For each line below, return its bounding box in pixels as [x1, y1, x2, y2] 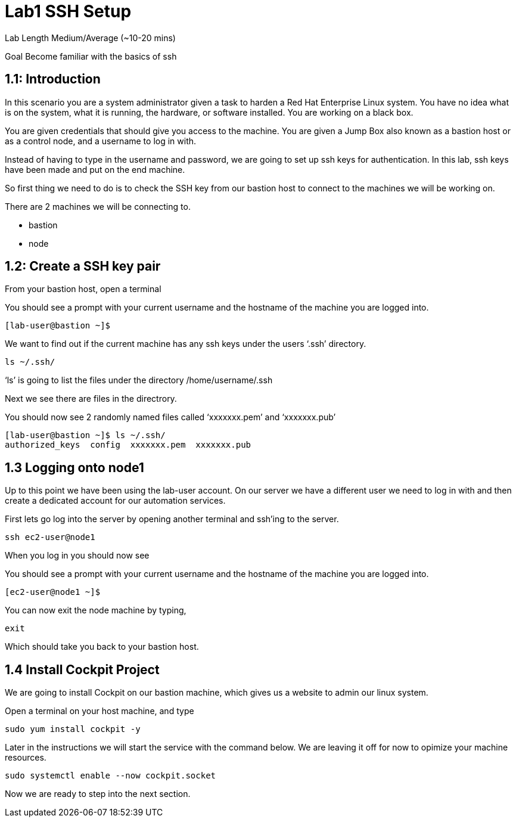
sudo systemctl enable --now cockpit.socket [5, 771, 216, 781]
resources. [5, 752, 46, 763]
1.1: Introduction [5, 72, 101, 87]
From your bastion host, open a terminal [5, 284, 161, 294]
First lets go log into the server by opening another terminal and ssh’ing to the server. [5, 514, 339, 525]
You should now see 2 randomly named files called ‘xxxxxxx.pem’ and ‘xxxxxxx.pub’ [5, 412, 336, 423]
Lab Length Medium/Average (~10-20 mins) [5, 32, 176, 43]
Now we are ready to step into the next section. [5, 789, 191, 799]
